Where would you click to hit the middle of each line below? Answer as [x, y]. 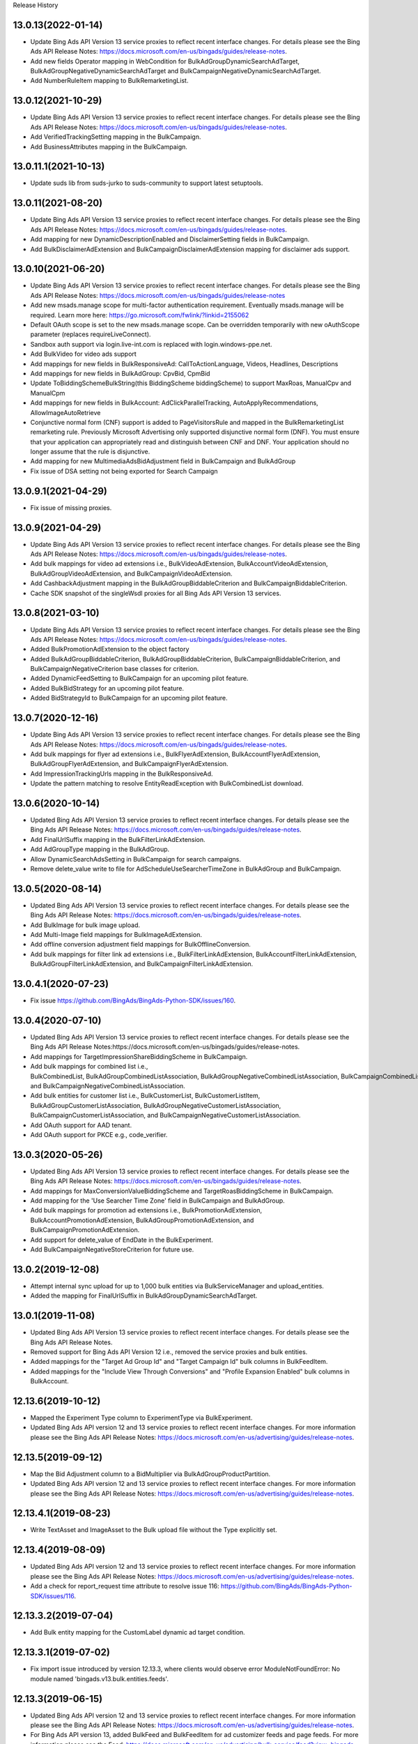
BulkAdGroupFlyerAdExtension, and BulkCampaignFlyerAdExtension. [129, 764]
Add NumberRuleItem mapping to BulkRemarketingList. [109, 81]
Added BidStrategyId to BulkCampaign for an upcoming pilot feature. [129, 698]
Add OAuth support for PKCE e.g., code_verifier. [99, 1134]
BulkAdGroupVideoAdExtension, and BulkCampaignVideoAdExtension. [131, 573]
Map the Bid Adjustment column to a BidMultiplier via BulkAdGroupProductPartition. [150, 1474]
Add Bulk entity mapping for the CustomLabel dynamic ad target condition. [138, 1632]
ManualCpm [48, 393]
